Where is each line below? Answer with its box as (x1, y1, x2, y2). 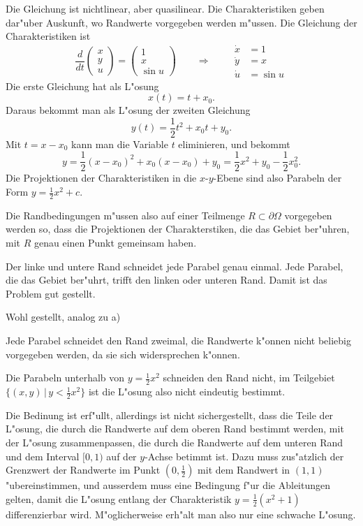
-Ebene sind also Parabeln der (213, 170, 342, 185)
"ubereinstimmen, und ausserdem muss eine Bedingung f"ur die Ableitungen (6, 478, 331, 492)
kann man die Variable (71, 136, 168, 151)
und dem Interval (6, 448, 80, 463)
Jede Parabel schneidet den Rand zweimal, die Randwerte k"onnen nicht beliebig (6, 333, 351, 348)
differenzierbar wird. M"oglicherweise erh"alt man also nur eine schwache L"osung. (6, 506, 356, 521)
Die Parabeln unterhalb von (6, 370, 125, 385)
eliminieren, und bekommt (178, 136, 290, 151)
